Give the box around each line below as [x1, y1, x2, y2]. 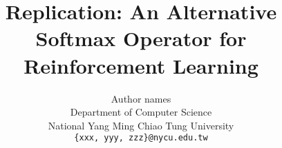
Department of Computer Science [70, 105, 212, 119]
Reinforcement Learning [23, 51, 258, 79]
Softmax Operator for [35, 24, 247, 52]
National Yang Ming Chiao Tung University [48, 118, 234, 132]
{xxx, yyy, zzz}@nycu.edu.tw [74, 133, 208, 143]
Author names [111, 91, 171, 105]
